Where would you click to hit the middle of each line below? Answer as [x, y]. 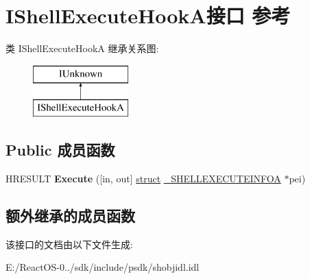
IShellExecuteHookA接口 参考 [148, 15]
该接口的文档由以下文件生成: [69, 244]
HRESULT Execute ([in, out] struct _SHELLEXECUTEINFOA [143, 179]
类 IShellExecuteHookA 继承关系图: [82, 48]
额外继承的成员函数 [70, 216]
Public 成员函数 [60, 150]
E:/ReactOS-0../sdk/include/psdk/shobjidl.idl [103, 267]
